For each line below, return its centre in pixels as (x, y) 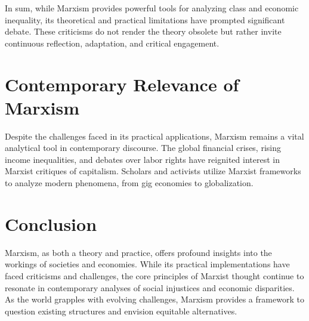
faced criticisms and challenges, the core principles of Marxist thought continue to (154, 275)
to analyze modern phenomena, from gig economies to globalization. (129, 183)
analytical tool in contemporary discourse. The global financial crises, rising (143, 148)
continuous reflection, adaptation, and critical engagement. (112, 43)
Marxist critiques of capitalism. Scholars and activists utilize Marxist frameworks (153, 171)
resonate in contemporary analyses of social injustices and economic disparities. (150, 287)
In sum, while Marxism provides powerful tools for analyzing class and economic (152, 8)
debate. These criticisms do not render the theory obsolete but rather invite (143, 31)
